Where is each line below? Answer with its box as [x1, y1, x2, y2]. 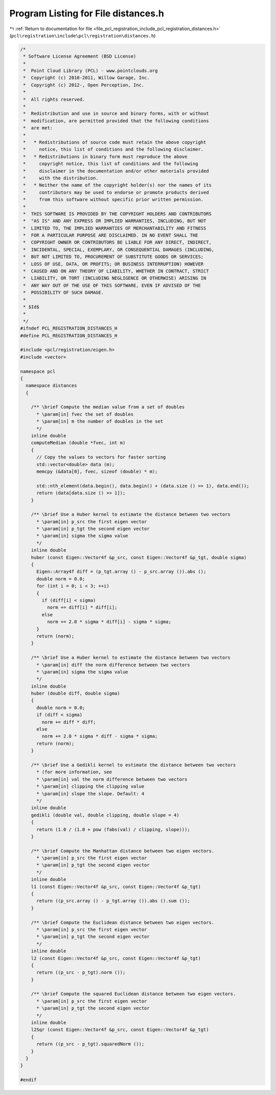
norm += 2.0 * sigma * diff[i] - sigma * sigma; [47, 619, 171, 625]
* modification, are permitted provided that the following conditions [23, 118, 209, 124]
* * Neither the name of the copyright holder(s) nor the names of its [23, 182, 212, 188]
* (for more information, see [36, 769, 112, 775]
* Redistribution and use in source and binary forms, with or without [23, 110, 209, 117]
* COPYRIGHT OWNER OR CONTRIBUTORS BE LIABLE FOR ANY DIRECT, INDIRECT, [23, 239, 212, 245]
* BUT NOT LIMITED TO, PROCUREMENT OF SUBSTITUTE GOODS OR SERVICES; [23, 254, 204, 260]
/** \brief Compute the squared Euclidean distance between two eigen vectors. [31, 991, 236, 997]
